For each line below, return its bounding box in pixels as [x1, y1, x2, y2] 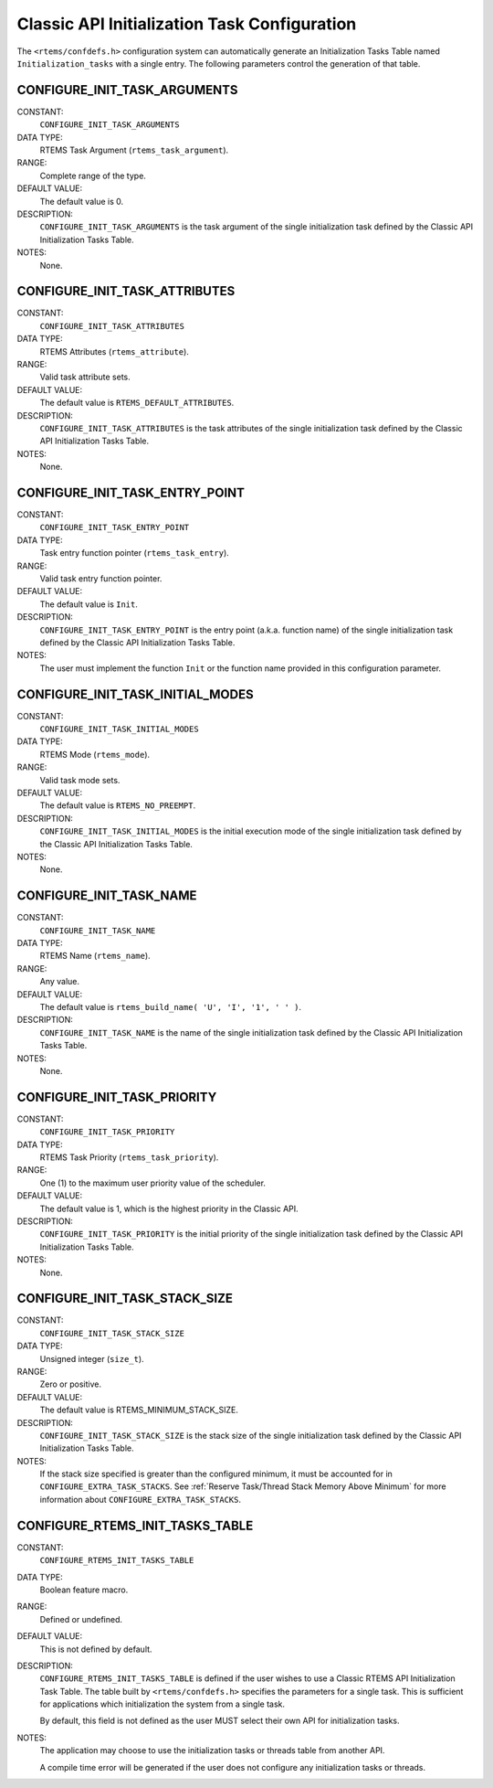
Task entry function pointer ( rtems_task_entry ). [39, 548, 230, 559]
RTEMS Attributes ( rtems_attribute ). [39, 346, 189, 357]
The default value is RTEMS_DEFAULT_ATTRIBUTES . [39, 398, 235, 409]
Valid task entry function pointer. [39, 572, 163, 584]
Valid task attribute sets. [39, 371, 131, 383]
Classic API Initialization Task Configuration [16, 14, 357, 34]
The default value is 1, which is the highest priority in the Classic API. [39, 1203, 299, 1214]
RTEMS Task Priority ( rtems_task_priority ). [39, 1152, 219, 1163]
